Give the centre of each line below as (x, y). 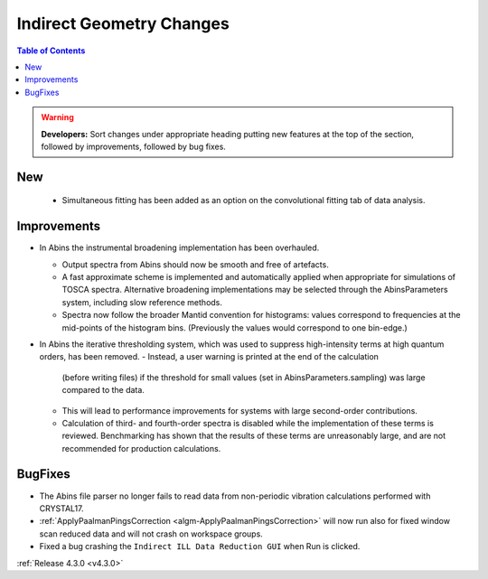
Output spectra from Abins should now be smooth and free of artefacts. (195, 264)
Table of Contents (51, 51)
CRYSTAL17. (62, 508)
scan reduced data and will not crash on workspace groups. (151, 534)
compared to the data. (103, 390)
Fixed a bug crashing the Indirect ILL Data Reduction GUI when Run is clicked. (200, 546)
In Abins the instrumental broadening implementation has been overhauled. (179, 247)
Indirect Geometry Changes (123, 23)
